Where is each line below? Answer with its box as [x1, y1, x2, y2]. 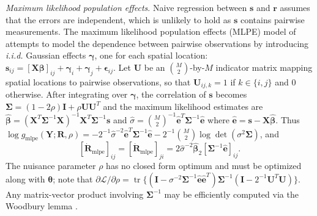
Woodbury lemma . [6, 200, 78, 212]
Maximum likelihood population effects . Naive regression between [6, 1, 247, 13]
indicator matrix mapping [215, 60, 313, 73]
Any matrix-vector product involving [6, 187, 144, 200]
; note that [53, 172, 93, 185]
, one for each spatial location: [94, 49, 208, 62]
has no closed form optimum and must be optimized [106, 159, 302, 172]
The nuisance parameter [6, 159, 96, 172]
